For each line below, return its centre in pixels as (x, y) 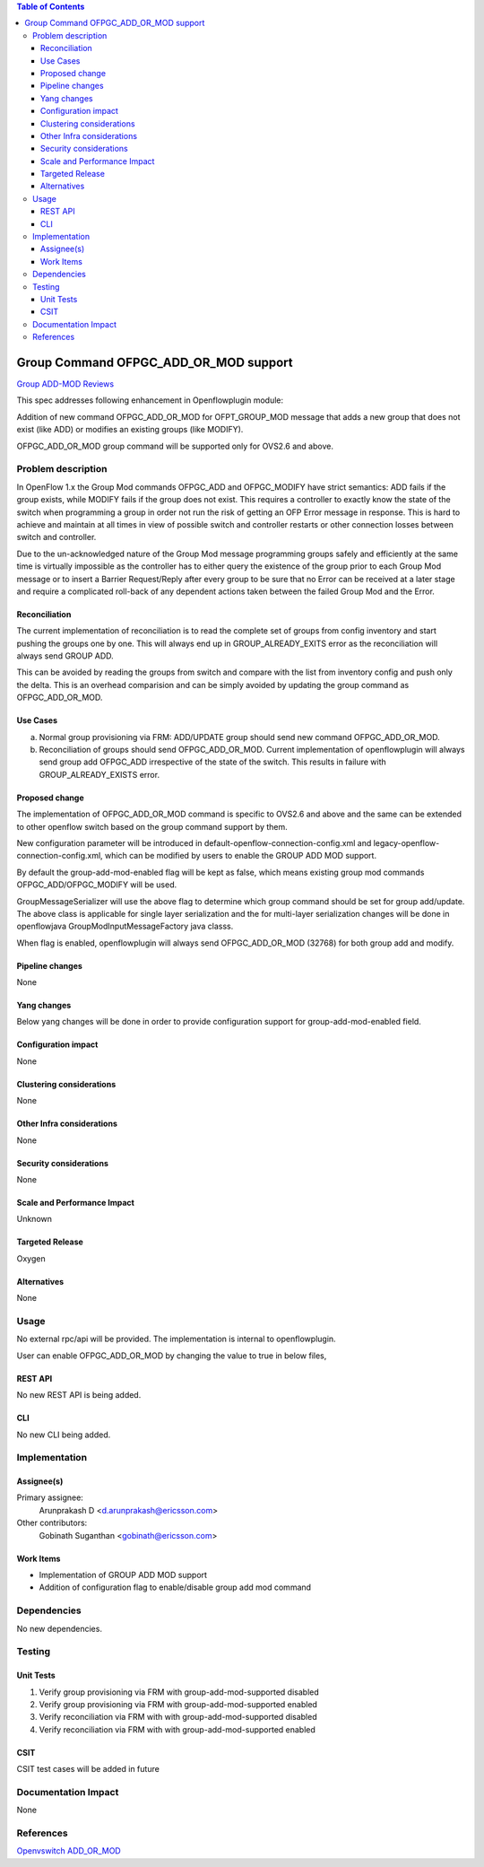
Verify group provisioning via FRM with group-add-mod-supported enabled (178, 1704)
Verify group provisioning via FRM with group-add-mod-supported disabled (179, 1692)
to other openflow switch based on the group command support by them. (152, 826)
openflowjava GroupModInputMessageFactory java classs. (125, 926)
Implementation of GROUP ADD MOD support (123, 1575)
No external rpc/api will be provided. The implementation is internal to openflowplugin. (176, 1339)
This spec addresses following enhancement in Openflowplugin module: (150, 400)
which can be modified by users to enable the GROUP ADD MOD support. (240, 856)
